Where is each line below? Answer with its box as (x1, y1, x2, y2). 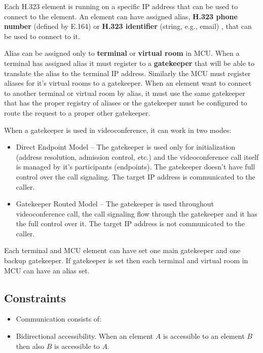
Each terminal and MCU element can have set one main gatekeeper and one (4, 245, 241, 256)
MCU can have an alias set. (4, 265, 90, 275)
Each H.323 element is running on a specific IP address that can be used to (4, 1, 238, 11)
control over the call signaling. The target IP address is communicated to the (16, 171, 255, 182)
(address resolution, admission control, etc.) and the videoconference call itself (16, 151, 259, 162)
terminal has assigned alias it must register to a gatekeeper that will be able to (4, 57, 254, 68)
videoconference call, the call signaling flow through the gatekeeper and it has (16, 208, 257, 219)
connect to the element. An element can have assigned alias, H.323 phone (4, 11, 238, 21)
